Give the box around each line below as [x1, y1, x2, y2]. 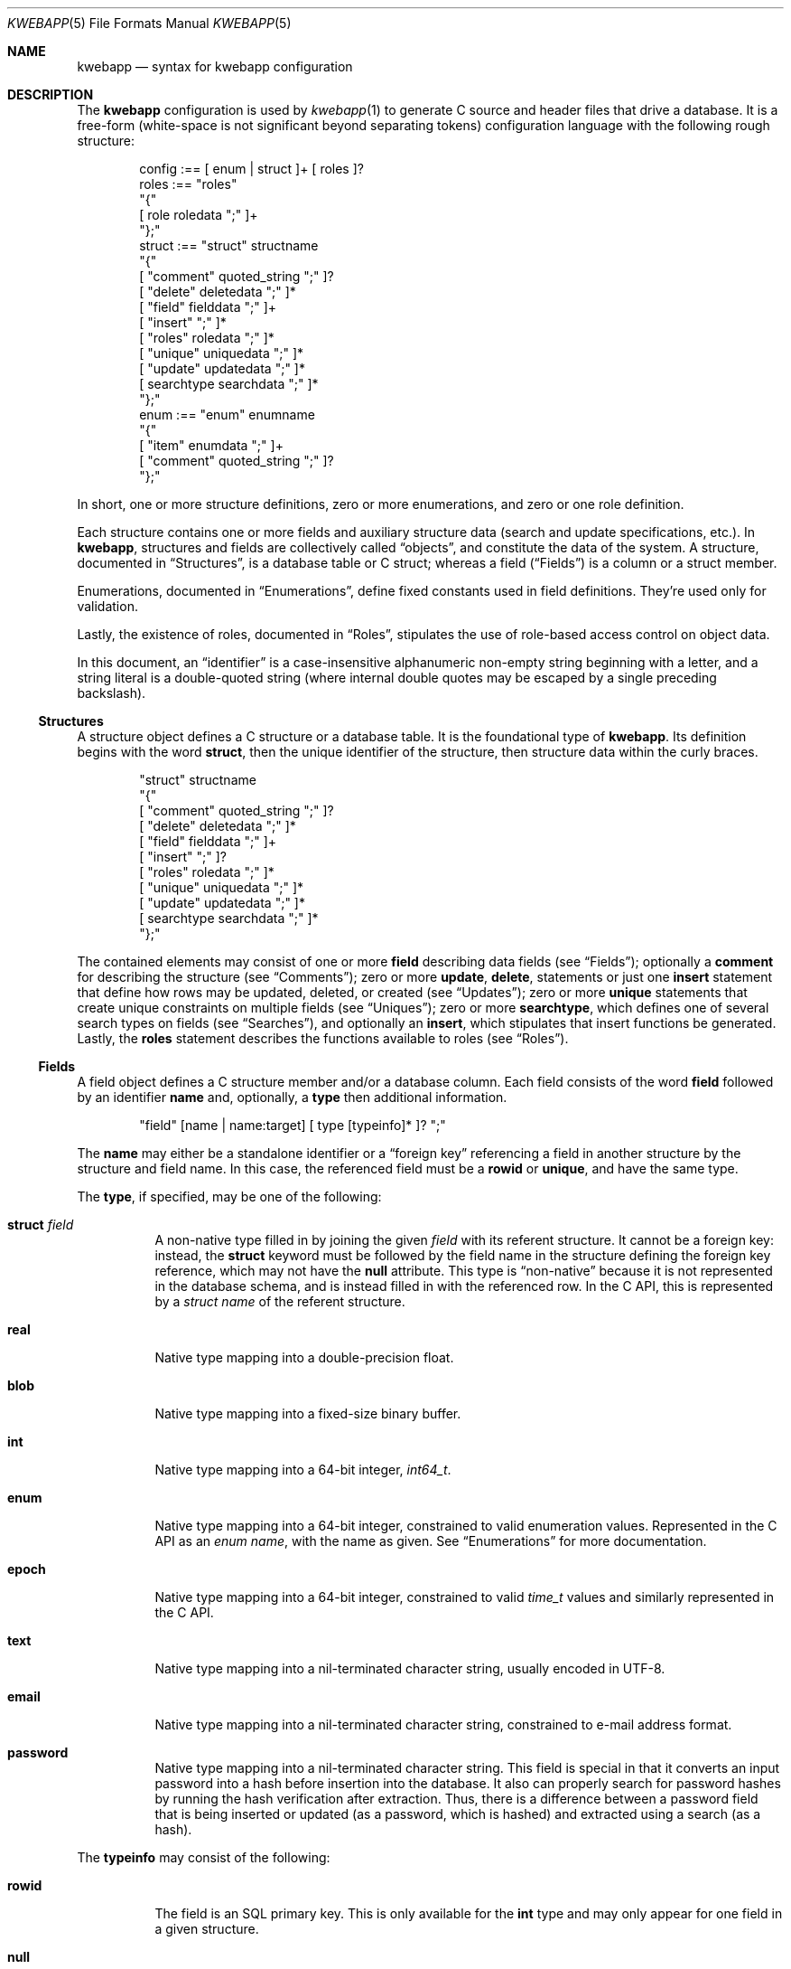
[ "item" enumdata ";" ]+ [139, 438, 284, 453]
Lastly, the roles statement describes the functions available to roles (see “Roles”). [77, 1031, 569, 1046]
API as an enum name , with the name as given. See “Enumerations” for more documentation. [154, 1533, 707, 1549]
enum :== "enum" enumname [139, 407, 315, 422]
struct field [7, 1217, 74, 1232]
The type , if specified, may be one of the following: [77, 1189, 382, 1204]
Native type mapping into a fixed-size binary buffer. [154, 1406, 461, 1421]
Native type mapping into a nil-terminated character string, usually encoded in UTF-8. [154, 1661, 665, 1676]
